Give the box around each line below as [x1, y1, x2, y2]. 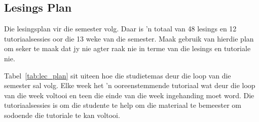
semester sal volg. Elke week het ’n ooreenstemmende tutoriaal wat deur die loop [4, 80, 255, 91]
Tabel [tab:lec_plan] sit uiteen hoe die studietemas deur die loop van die [4, 70, 231, 80]
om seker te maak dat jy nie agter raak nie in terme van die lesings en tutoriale [4, 43, 251, 54]
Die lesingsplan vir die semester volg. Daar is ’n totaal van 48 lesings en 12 [4, 23, 237, 34]
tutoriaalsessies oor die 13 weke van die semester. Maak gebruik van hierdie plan [4, 33, 254, 44]
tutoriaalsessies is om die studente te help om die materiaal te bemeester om [4, 100, 242, 110]
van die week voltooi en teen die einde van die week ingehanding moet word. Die [4, 90, 254, 100]
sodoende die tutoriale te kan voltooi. [4, 109, 120, 120]
